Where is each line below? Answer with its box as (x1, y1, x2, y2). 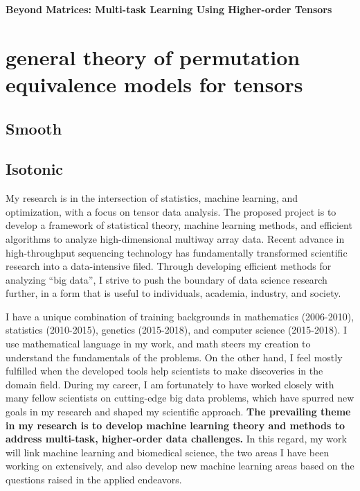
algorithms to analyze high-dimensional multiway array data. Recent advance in (6, 231, 345, 245)
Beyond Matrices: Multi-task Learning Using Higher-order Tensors (6, 2, 332, 16)
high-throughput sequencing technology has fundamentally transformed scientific (6, 245, 348, 259)
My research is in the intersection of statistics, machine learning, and (6, 191, 298, 205)
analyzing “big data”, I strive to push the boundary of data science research (6, 272, 327, 286)
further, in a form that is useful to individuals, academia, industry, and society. (6, 286, 341, 300)
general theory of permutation (6, 42, 300, 71)
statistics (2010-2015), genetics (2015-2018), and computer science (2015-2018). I (6, 322, 348, 337)
